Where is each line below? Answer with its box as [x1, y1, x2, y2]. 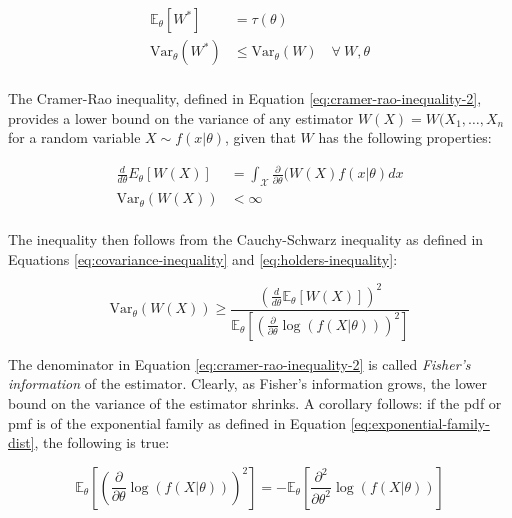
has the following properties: [318, 127, 492, 148]
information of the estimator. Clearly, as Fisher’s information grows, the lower [8, 373, 487, 394]
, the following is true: [34, 432, 170, 453]
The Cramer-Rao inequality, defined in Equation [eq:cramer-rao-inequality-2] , [8, 88, 482, 109]
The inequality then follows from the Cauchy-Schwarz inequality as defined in [8, 229, 484, 250]
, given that [225, 127, 296, 148]
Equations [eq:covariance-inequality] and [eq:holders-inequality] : [8, 248, 398, 269]
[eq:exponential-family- [350, 412, 490, 433]
